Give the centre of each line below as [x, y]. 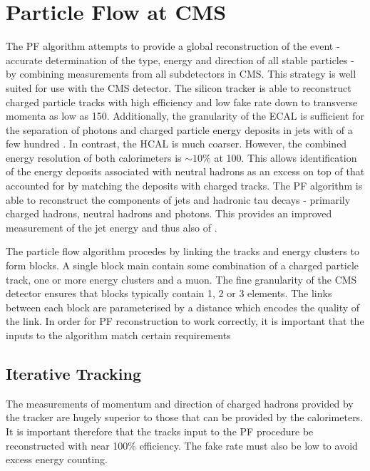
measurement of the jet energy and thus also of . [112, 227]
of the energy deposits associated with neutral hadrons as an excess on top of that [185, 171]
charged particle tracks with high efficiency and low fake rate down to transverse [182, 102]
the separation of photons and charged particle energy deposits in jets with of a [179, 129]
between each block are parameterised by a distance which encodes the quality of [183, 307]
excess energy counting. [57, 459]
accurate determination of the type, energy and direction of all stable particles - [180, 59]
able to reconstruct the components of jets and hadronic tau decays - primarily [178, 199]
